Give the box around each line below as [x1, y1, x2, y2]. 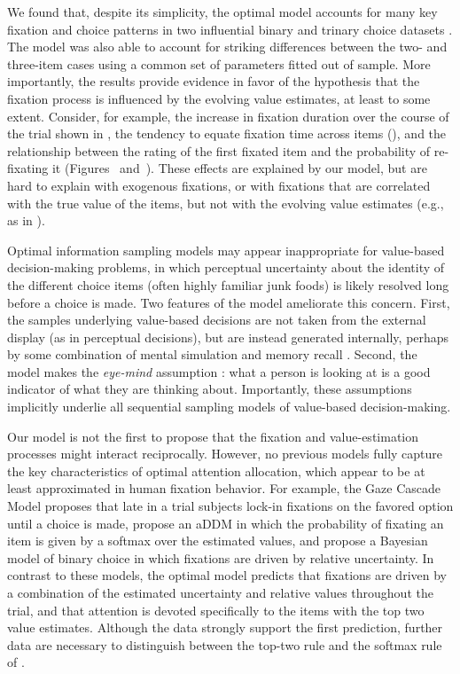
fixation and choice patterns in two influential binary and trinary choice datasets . [7, 20, 453, 38]
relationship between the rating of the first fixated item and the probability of [7, 141, 431, 160]
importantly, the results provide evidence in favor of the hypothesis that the [7, 72, 420, 90]
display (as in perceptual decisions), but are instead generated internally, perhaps [7, 327, 449, 346]
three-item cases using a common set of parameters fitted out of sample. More [7, 54, 431, 73]
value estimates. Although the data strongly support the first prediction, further [7, 618, 443, 637]
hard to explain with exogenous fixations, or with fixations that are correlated [7, 176, 431, 194]
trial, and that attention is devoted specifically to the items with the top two [7, 600, 425, 619]
